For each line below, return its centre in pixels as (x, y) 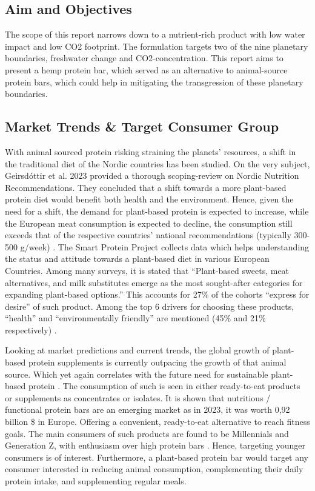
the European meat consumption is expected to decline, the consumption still (149, 223)
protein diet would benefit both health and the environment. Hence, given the (149, 199)
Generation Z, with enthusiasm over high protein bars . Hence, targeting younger (155, 445)
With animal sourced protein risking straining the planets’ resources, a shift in (151, 151)
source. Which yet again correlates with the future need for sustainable (137, 374)
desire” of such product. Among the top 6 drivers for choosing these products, (150, 306)
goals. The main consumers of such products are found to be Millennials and (147, 433)
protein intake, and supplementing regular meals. (96, 481)
